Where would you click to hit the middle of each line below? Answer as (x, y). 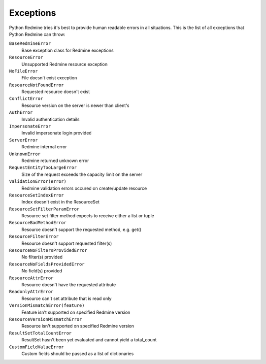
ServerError (23, 140)
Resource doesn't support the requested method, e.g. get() (82, 230)
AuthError (21, 113)
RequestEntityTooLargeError (43, 168)
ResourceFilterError (34, 237)
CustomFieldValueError (36, 347)
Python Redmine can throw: (37, 34)
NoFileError (23, 71)
